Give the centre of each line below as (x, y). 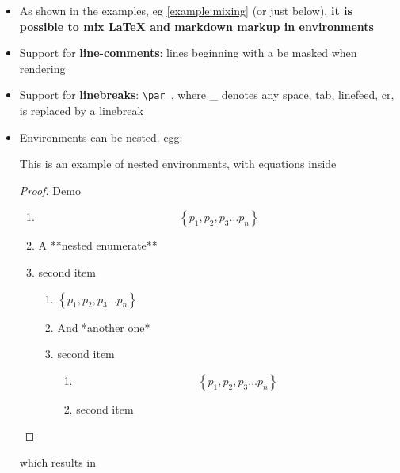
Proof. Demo (50, 190)
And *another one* (104, 327)
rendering (42, 68)
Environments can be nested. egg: (101, 137)
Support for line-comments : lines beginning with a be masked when (188, 53)
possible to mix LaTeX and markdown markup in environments (196, 26)
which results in (58, 462)
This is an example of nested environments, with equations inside (178, 164)
